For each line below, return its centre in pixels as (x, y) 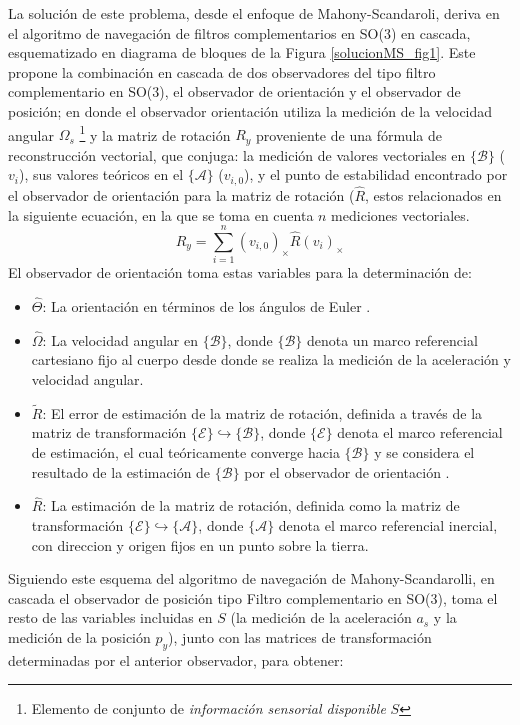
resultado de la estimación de (121, 471)
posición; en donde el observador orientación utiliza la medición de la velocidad (250, 110)
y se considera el (424, 452)
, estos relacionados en (433, 194)
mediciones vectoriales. (400, 214)
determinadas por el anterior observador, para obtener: (176, 659)
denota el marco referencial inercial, (388, 525)
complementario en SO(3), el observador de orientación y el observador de (234, 91)
